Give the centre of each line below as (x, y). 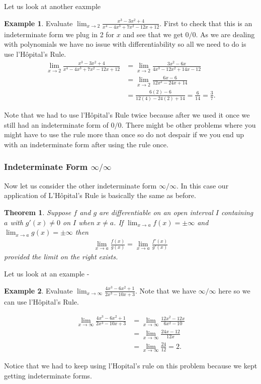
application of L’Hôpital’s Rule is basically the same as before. (100, 195)
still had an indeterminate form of (56, 124)
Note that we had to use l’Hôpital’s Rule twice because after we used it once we (127, 115)
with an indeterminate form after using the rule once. (86, 144)
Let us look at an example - (47, 274)
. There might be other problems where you (189, 124)
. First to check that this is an (206, 23)
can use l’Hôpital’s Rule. (41, 301)
